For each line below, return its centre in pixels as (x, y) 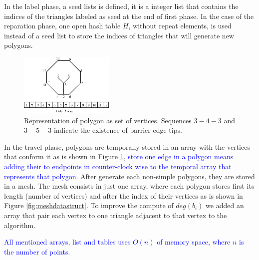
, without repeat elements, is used (180, 26)
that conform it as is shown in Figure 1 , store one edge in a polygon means (119, 156)
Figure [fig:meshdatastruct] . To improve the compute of (89, 205)
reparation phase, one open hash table (62, 26)
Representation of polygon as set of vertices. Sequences (108, 120)
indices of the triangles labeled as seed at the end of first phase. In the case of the (129, 16)
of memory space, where (194, 242)
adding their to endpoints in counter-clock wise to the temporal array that (118, 166)
